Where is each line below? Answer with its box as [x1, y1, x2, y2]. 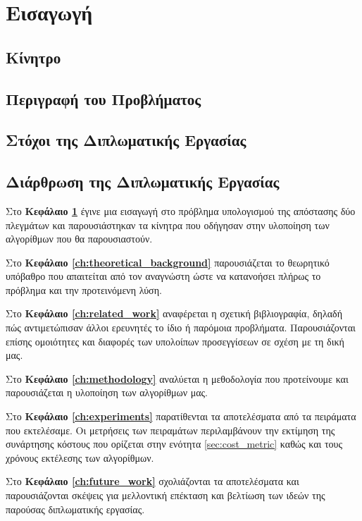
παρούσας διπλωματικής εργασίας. [6, 501, 145, 516]
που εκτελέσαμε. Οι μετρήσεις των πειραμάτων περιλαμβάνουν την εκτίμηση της [6, 422, 335, 437]
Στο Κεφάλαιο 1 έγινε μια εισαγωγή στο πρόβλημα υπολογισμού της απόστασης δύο [6, 203, 356, 218]
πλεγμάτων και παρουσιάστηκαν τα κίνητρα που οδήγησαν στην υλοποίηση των [6, 217, 330, 232]
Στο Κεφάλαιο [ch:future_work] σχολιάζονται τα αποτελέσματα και [6, 474, 299, 489]
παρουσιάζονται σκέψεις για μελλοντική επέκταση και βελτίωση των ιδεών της [6, 488, 325, 503]
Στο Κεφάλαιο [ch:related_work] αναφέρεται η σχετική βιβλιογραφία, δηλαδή [6, 306, 342, 321]
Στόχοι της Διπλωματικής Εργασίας [6, 129, 246, 151]
